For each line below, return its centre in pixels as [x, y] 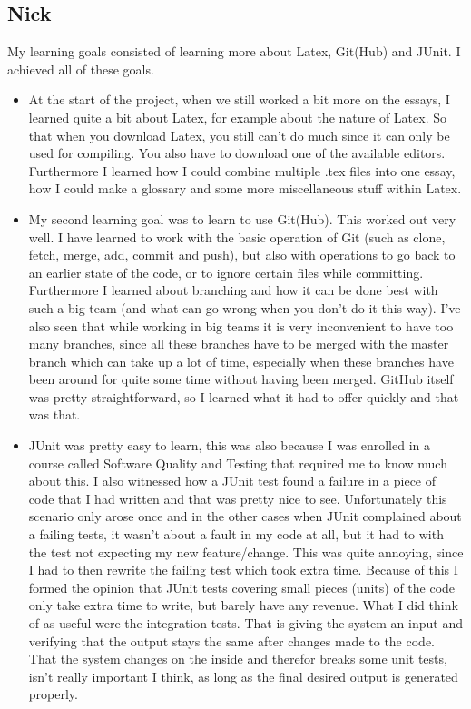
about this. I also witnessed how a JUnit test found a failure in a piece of [232, 481]
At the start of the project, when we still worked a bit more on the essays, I [239, 99]
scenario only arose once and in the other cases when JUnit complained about [245, 516]
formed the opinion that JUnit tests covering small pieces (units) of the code [242, 587]
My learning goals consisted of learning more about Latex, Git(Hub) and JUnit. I [234, 51]
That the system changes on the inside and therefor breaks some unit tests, [238, 659]
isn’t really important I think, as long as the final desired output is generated [243, 676]
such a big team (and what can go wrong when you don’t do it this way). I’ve [245, 307]
